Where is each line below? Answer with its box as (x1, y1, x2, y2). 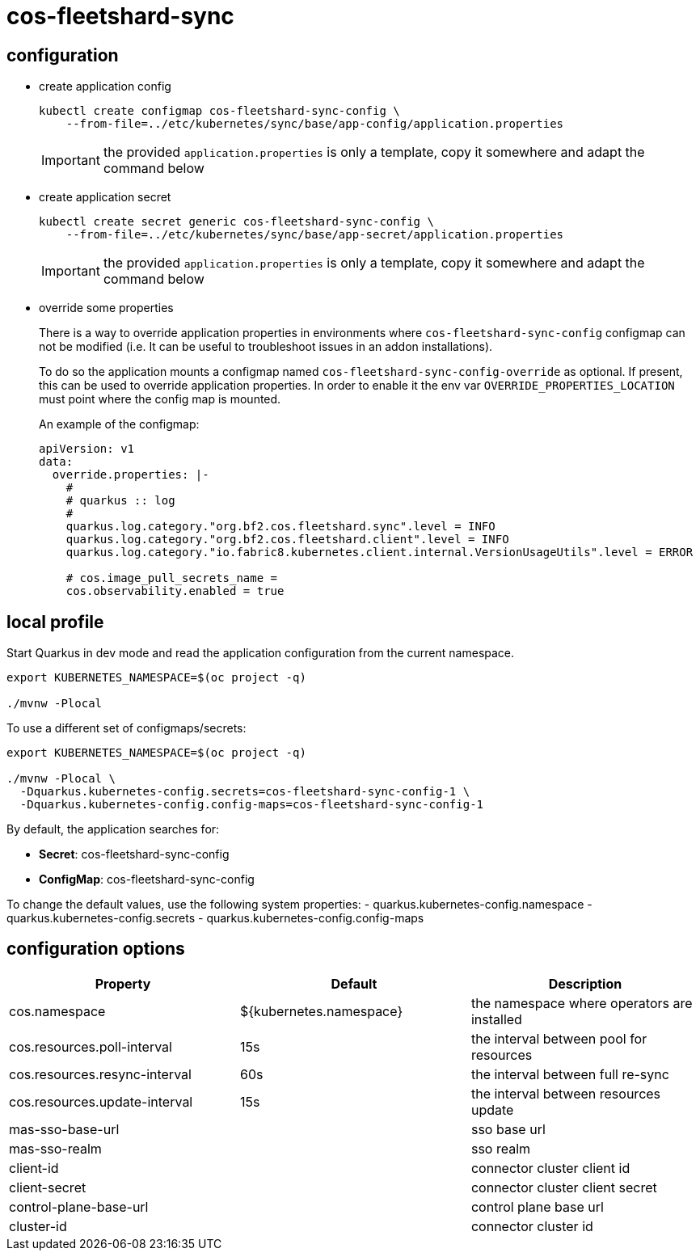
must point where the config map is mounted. (39, 392, 281, 407)
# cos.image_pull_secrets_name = (65, 572, 278, 585)
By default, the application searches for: (6, 822, 220, 837)
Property (95, 975, 151, 992)
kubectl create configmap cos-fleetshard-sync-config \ (39, 104, 400, 118)
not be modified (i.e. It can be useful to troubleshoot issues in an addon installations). (39, 340, 493, 354)
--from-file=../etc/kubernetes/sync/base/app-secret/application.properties (65, 228, 564, 242)
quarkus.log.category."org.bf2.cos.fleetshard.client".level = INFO (65, 533, 509, 546)
